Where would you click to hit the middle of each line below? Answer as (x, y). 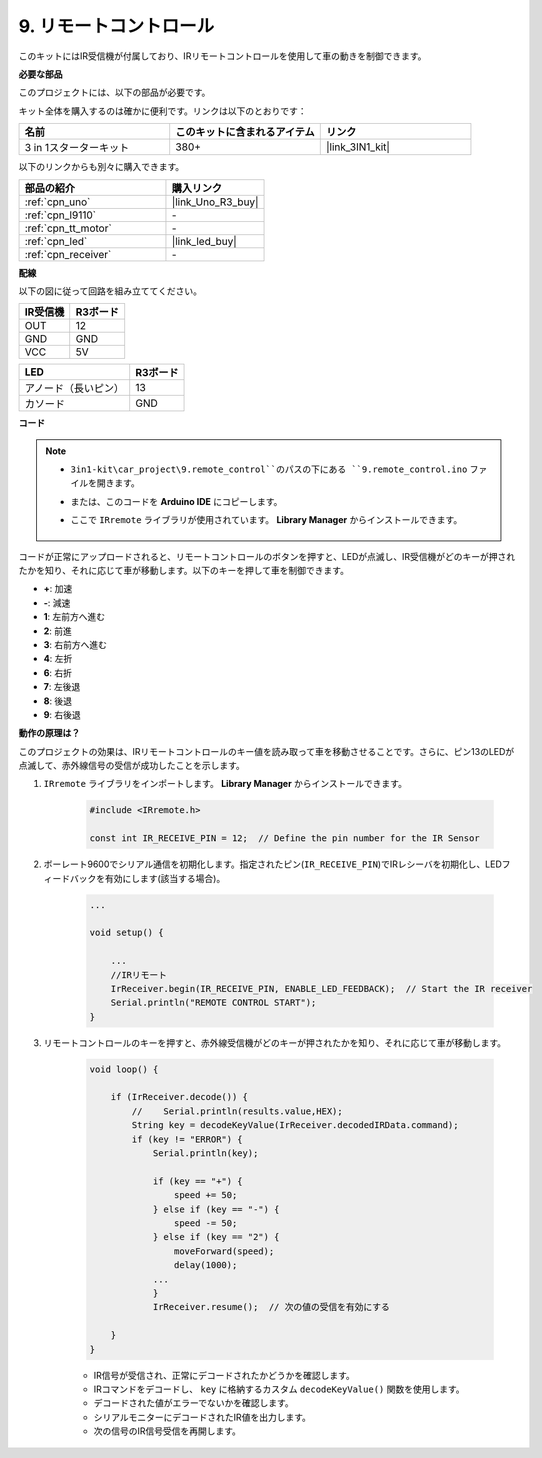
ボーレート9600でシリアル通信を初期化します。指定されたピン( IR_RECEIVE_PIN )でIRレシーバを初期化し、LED (272, 864)
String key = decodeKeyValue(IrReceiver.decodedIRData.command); (295, 1125)
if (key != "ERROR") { (187, 1139)
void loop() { (124, 1069)
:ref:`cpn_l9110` (60, 215)
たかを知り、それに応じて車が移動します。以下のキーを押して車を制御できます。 (184, 571)
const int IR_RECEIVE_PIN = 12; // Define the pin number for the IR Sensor (284, 838)
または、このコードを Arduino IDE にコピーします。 (176, 501)
